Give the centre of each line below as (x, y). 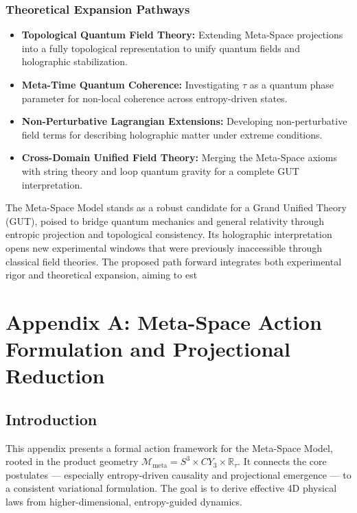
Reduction (55, 375)
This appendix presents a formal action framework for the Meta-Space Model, (169, 448)
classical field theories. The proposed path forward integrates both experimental (174, 261)
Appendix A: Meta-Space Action (164, 321)
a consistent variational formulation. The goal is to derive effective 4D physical (171, 488)
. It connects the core (282, 461)
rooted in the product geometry (72, 461)
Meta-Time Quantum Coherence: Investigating (130, 84)
